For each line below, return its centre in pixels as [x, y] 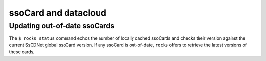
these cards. [22, 52]
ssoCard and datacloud [58, 13]
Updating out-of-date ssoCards [62, 26]
